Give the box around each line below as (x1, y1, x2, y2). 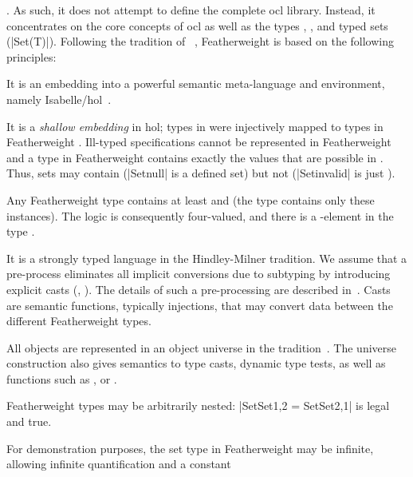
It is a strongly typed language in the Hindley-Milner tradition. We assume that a (6, 249, 407, 266)
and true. (6, 413, 52, 430)
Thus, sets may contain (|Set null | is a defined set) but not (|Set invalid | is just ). (6, 165, 395, 181)
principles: (6, 48, 57, 65)
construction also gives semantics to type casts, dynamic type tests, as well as (6, 355, 386, 372)
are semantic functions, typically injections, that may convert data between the (6, 296, 393, 313)
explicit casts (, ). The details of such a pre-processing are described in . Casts (6, 280, 391, 297)
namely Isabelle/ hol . (6, 90, 112, 107)
